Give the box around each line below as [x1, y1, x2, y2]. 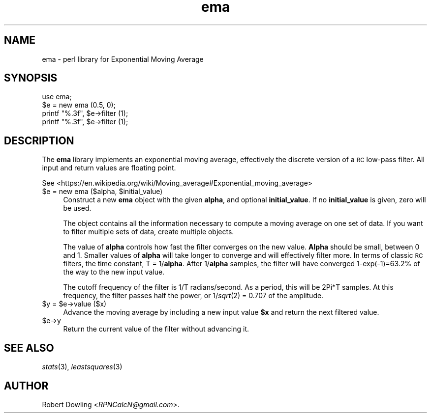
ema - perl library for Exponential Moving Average [42, 55, 204, 63]
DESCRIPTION [4, 134, 74, 147]
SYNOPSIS [4, 72, 58, 84]
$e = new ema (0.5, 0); [42, 101, 116, 110]
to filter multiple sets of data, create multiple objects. [63, 227, 234, 236]
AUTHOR [4, 379, 49, 392]
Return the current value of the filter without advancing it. [63, 325, 249, 334]
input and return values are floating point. [42, 164, 176, 172]
